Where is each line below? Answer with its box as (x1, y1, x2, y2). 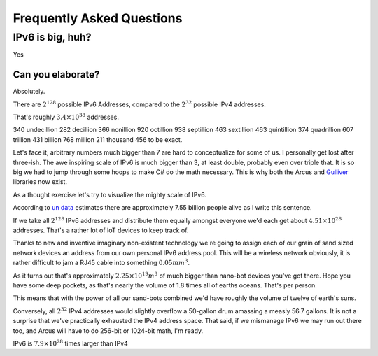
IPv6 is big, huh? (13, 31, 92, 43)
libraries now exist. (13, 178, 68, 186)
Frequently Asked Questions (13, 10, 183, 26)
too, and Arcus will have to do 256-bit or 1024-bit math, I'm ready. (13, 326, 204, 335)
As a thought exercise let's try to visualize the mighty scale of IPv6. (13, 190, 206, 199)
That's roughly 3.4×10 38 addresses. (13, 112, 119, 122)
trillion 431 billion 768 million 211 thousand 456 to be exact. (13, 135, 183, 143)
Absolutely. (13, 87, 45, 96)
